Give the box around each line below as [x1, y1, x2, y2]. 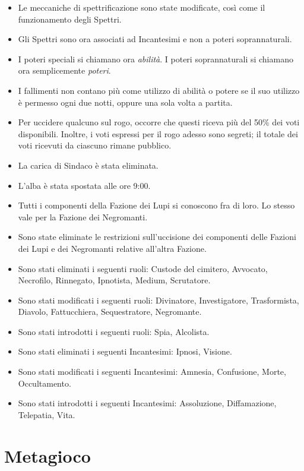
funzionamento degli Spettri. [18, 12, 122, 25]
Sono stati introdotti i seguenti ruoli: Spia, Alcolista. [18, 325, 210, 337]
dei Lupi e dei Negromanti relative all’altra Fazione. [18, 242, 207, 254]
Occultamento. [18, 377, 71, 389]
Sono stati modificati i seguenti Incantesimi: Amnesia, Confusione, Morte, [18, 365, 286, 378]
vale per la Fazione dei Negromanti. [18, 210, 148, 223]
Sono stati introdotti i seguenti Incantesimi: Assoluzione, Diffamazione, [18, 397, 277, 409]
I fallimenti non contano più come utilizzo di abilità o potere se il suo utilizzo [18, 84, 300, 96]
